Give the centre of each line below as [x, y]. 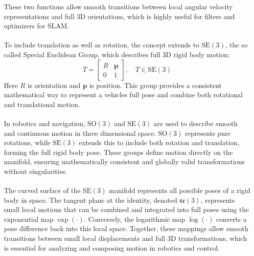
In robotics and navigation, [45, 123]
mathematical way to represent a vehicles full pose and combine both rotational [123, 95]
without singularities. [36, 171]
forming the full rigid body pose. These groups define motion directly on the [118, 152]
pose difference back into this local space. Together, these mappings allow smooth [126, 228]
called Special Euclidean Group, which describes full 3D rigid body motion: [117, 54]
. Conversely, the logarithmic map [135, 219]
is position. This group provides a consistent [155, 85]
